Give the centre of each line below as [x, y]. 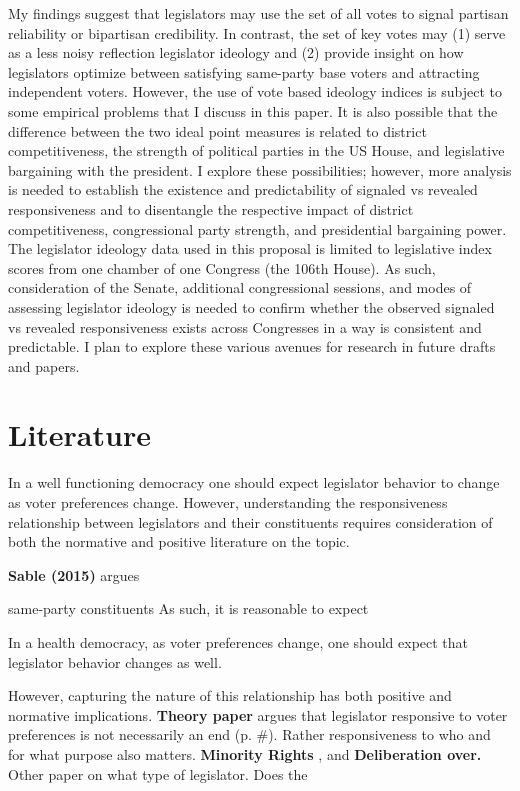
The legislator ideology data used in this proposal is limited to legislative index [250, 248]
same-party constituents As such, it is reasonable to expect [188, 608]
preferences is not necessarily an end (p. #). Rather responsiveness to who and [249, 734]
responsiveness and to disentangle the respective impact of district [211, 208]
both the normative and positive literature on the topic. [179, 541]
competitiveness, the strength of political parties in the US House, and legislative [256, 150]
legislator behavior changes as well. [115, 661]
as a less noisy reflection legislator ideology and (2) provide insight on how [236, 52]
